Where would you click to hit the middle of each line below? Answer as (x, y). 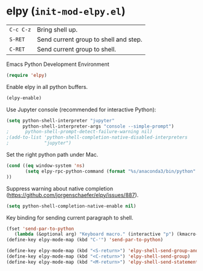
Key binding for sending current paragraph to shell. (70, 217)
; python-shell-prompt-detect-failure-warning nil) (79, 132)
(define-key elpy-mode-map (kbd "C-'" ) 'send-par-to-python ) (85, 240)
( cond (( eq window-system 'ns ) (46, 166)
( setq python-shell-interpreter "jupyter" (60, 120)
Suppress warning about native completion (60, 188)
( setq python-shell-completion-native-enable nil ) (71, 206)
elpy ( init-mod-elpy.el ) (66, 11)
